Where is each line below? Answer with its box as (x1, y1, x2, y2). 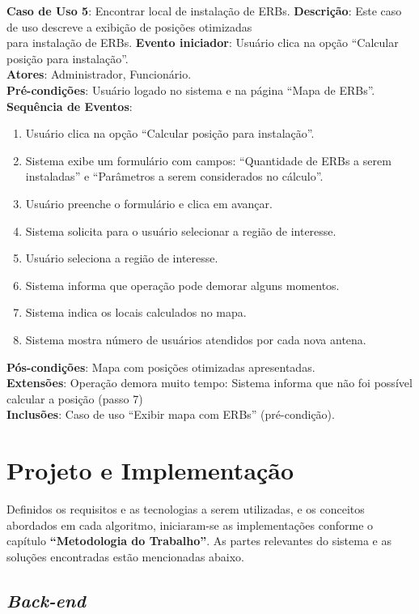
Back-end (6, 587, 86, 612)
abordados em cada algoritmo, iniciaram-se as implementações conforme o (6, 516, 374, 533)
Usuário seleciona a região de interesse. (25, 249, 218, 266)
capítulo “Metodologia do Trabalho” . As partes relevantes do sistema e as (6, 532, 391, 549)
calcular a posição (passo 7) (6, 390, 143, 407)
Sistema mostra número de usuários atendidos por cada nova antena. (25, 330, 366, 348)
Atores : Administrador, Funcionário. (6, 66, 192, 83)
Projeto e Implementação (6, 454, 294, 487)
